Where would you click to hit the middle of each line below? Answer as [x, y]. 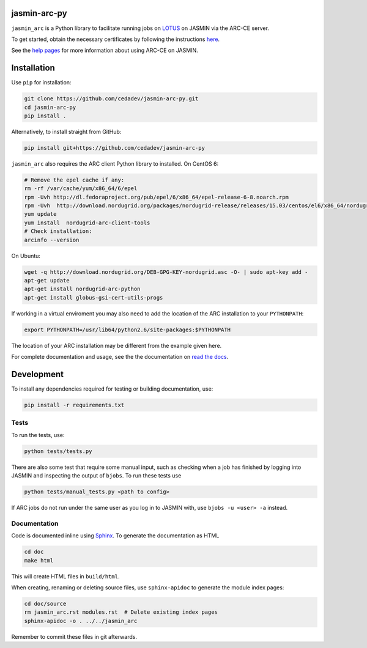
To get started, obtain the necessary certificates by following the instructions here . [116, 39]
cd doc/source [45, 603]
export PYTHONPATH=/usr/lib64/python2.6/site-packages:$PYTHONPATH [128, 330]
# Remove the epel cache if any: [74, 180]
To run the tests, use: [38, 435]
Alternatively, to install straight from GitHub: [66, 131]
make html [39, 560]
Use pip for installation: [41, 83]
